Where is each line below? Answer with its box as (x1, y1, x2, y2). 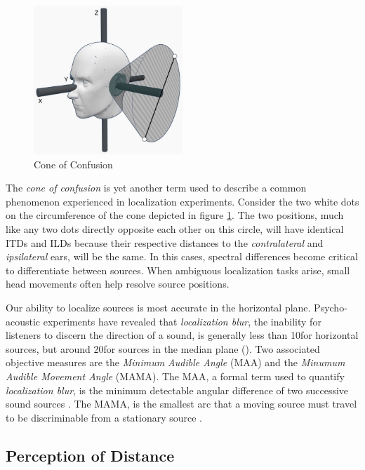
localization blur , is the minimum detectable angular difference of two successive (6, 382, 349, 397)
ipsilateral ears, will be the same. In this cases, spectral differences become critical (6, 249, 358, 264)
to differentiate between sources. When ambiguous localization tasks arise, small (6, 262, 350, 277)
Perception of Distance (6, 444, 175, 466)
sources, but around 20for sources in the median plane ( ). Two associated (6, 341, 320, 356)
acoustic (6, 314, 41, 328)
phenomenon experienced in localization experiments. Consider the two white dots (6, 194, 359, 208)
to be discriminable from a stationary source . (6, 410, 203, 424)
